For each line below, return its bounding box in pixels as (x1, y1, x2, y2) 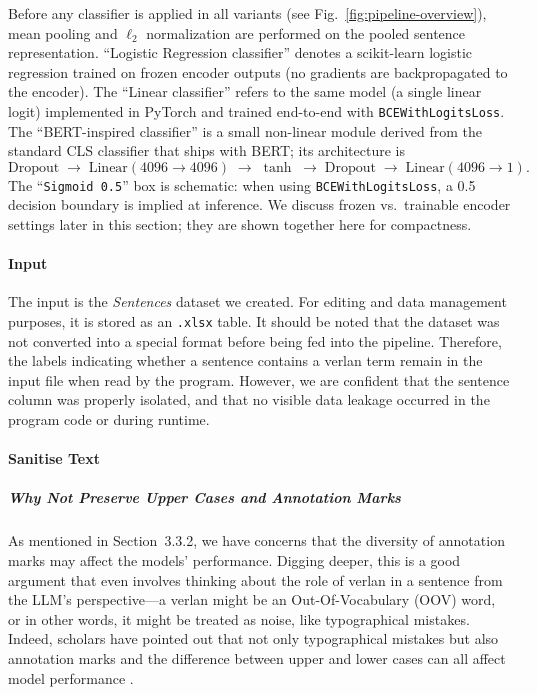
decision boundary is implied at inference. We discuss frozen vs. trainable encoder (8, 194, 511, 215)
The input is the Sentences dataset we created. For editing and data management (8, 291, 507, 312)
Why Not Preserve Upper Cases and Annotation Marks (8, 487, 401, 508)
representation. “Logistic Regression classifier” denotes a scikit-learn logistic (8, 42, 473, 63)
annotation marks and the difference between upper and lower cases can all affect (8, 647, 506, 668)
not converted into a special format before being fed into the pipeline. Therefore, (8, 330, 502, 351)
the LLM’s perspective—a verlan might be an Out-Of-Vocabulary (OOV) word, (8, 589, 496, 610)
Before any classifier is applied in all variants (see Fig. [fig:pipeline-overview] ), (8, 3, 487, 23)
